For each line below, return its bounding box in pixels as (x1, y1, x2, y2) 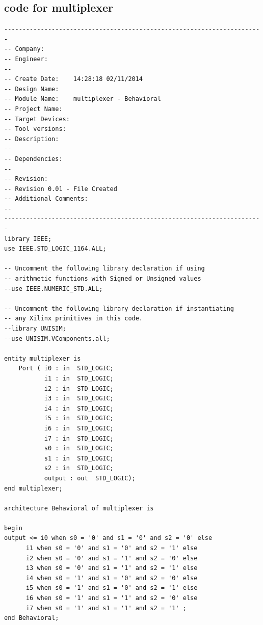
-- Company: (4, 45, 44, 53)
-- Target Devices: (4, 115, 70, 123)
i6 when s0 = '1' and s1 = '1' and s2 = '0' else (25, 594, 198, 602)
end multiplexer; (4, 484, 63, 492)
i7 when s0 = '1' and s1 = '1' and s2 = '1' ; (25, 604, 187, 612)
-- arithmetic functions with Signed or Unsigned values (4, 275, 201, 283)
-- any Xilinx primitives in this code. (4, 315, 143, 322)
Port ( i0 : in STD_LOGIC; (18, 365, 114, 372)
